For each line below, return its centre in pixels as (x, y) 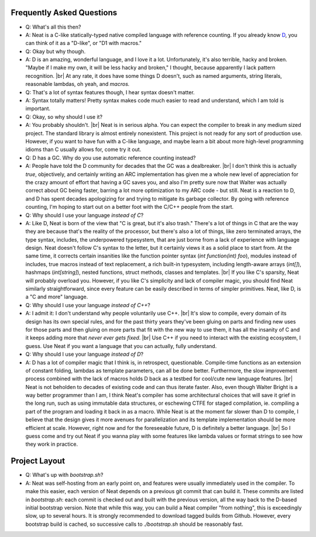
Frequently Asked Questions (64, 13)
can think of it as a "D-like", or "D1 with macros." (84, 43)
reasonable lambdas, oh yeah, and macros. (78, 84)
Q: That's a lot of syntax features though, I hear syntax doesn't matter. (110, 92)
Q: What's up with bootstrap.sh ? (64, 475)
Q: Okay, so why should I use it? (64, 116)
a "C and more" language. (57, 297)
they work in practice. (52, 444)
